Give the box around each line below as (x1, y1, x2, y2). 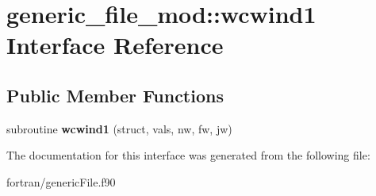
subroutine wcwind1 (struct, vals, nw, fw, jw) (6, 120, 232, 136)
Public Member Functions (6, 83, 224, 107)
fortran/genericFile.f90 (6, 173, 116, 190)
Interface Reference (6, 29, 224, 61)
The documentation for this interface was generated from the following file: (6, 147, 370, 163)
